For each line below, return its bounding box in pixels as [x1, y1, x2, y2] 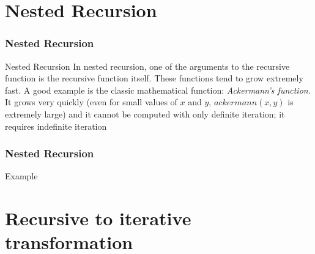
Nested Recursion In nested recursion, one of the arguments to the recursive [5, 59, 290, 72]
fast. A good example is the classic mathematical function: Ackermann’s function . [5, 83, 311, 96]
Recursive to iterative [5, 206, 191, 231]
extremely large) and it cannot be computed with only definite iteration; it [5, 107, 285, 120]
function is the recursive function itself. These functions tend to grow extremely [5, 72, 303, 84]
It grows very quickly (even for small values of [5, 95, 177, 108]
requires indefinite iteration [5, 119, 107, 132]
